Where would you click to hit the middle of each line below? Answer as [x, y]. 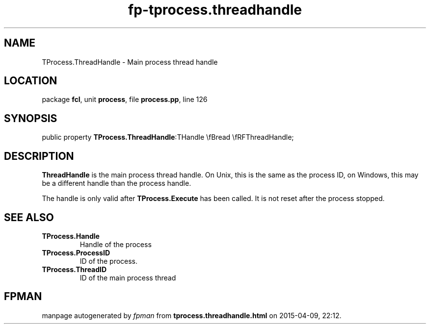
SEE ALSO [29, 217]
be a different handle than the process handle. [117, 183]
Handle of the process [116, 244]
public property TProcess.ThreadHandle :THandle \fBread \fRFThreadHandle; [168, 137]
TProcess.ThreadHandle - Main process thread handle [130, 62]
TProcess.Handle [71, 236]
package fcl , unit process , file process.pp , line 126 [125, 100]
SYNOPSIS [31, 118]
